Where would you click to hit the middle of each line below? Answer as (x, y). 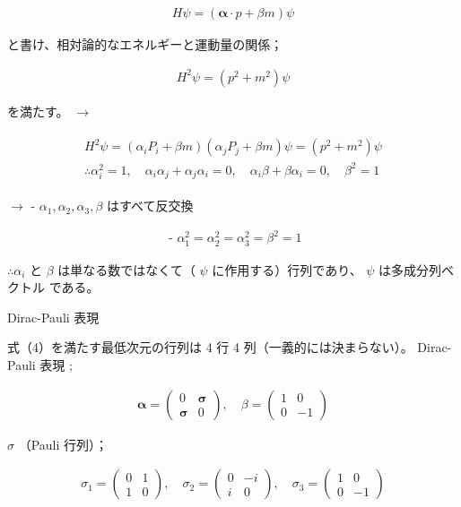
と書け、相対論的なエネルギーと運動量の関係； (145, 44)
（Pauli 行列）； (63, 444)
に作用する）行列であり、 (287, 269)
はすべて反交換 (150, 206)
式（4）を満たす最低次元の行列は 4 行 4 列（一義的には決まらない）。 (210, 347)
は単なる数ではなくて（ (126, 269)
